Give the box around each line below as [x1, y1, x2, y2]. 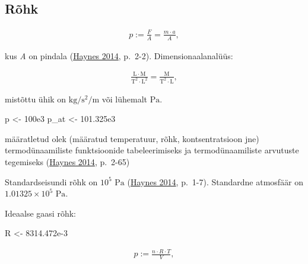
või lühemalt [101, 92, 148, 105]
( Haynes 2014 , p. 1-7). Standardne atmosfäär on [127, 175, 304, 188]
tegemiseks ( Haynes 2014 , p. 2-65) [5, 155, 130, 168]
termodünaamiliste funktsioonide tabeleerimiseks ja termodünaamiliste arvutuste [5, 144, 299, 156]
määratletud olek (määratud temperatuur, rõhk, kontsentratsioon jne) [5, 132, 259, 144]
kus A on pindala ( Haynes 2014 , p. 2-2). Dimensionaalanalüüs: [5, 49, 233, 62]
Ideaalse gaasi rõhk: [5, 207, 76, 219]
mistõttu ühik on [5, 92, 66, 105]
